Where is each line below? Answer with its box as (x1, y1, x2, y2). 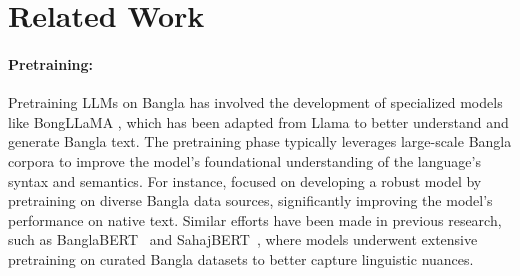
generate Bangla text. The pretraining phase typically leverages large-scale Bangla (8, 131, 512, 152)
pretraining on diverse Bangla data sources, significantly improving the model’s (8, 190, 493, 211)
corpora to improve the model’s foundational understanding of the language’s (8, 150, 481, 171)
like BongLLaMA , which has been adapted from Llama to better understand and (8, 111, 509, 132)
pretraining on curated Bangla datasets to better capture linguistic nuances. (8, 248, 474, 269)
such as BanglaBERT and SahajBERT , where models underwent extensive (8, 229, 478, 250)
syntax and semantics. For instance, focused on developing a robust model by (8, 170, 482, 191)
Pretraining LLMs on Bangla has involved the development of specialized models (8, 92, 503, 113)
